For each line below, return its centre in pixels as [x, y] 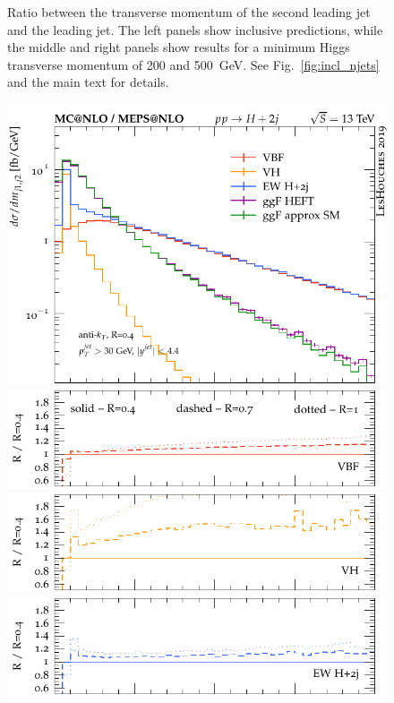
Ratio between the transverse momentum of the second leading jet [189, 12]
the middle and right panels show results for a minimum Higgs [179, 47]
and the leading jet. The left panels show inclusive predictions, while [195, 29]
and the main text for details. [88, 82]
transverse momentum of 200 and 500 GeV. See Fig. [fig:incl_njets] [193, 64]
